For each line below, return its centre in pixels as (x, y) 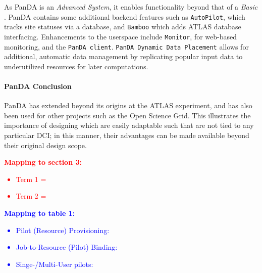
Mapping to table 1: (40, 213)
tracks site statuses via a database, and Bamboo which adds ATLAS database (123, 27)
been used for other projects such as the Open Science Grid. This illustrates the (127, 115)
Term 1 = (31, 179)
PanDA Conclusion (38, 86)
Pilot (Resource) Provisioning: (63, 230)
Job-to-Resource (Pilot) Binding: (67, 247)
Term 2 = (31, 196)
